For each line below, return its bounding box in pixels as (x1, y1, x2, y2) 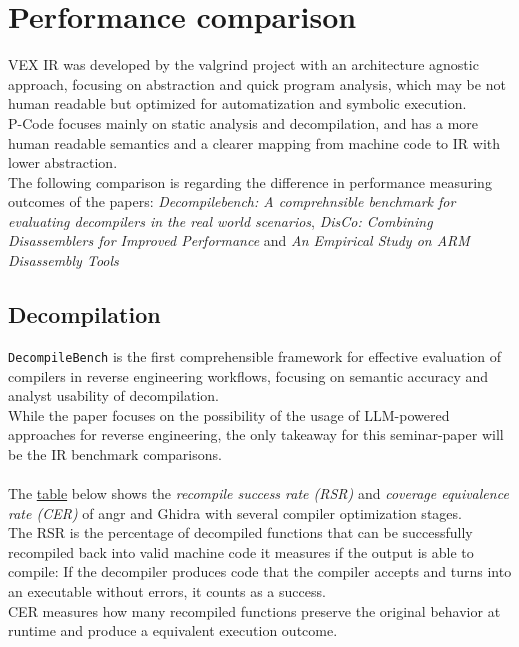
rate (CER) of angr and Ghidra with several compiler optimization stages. (8, 502, 462, 523)
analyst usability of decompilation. (8, 385, 219, 406)
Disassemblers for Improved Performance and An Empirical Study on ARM (8, 230, 470, 251)
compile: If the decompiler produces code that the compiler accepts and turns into (8, 561, 512, 582)
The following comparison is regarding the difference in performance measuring (8, 171, 492, 192)
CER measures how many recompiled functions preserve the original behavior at (8, 600, 501, 621)
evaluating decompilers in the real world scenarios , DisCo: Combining (8, 210, 433, 231)
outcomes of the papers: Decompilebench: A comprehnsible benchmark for (8, 191, 456, 212)
